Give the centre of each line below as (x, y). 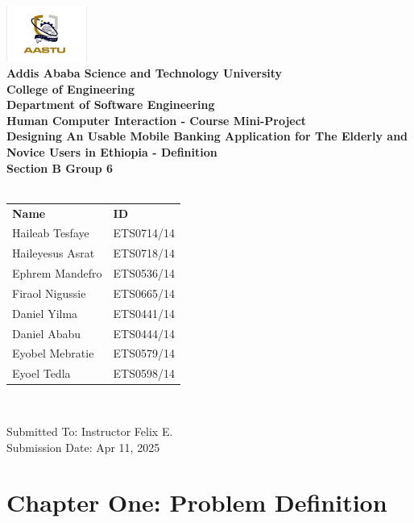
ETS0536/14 (144, 273)
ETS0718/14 (144, 253)
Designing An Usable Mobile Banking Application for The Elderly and (207, 136)
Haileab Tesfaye (51, 233)
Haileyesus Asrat (54, 253)
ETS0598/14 (144, 373)
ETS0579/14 (144, 353)
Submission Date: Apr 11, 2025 (83, 447)
